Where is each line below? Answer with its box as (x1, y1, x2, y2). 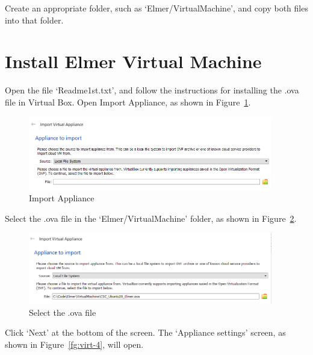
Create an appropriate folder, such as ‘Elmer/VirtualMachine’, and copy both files (5, 2, 308, 14)
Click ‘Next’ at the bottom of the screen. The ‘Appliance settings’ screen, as (5, 326, 286, 339)
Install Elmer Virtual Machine (5, 49, 262, 74)
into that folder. (5, 13, 64, 26)
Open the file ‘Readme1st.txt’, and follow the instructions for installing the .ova (5, 84, 299, 96)
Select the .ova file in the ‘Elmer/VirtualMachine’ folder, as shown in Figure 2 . (5, 212, 297, 224)
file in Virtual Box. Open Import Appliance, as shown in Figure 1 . (5, 95, 251, 108)
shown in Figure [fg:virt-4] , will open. (5, 338, 144, 350)
